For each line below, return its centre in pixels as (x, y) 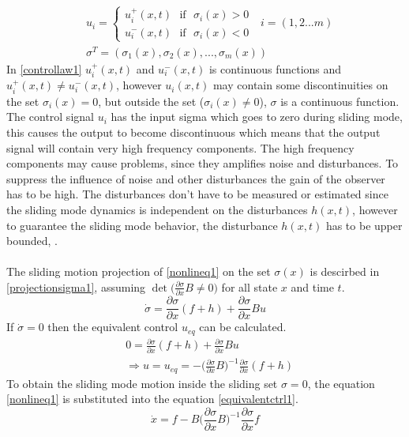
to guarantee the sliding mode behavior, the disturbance (142, 225)
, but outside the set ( (151, 101)
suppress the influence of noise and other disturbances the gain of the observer (196, 178)
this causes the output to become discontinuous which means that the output (193, 132)
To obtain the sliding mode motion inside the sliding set (142, 383)
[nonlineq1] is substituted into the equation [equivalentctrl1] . (152, 399)
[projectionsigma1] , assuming (76, 286)
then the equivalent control (113, 327)
